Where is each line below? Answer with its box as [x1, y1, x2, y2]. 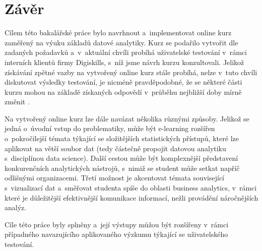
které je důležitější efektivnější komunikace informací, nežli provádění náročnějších [5, 192, 258, 203]
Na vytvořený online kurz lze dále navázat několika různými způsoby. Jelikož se [5, 113, 249, 123]
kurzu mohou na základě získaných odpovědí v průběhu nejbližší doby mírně [5, 86, 242, 97]
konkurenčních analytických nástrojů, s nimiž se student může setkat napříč [5, 162, 240, 173]
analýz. [5, 202, 27, 213]
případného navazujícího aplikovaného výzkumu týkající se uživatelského [5, 229, 228, 239]
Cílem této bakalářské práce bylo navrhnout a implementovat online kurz [5, 27, 232, 38]
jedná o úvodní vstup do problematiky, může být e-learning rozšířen [5, 123, 215, 134]
